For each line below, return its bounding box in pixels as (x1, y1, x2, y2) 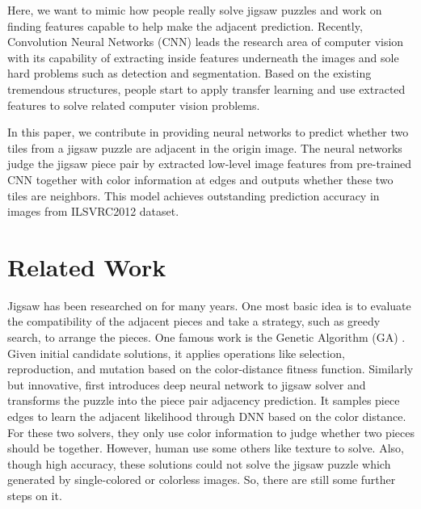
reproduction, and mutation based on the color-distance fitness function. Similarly (7, 360, 414, 377)
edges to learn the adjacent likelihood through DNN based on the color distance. (7, 408, 406, 424)
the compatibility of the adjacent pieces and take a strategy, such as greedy (7, 313, 381, 330)
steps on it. (7, 486, 62, 503)
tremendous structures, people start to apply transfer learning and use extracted (7, 80, 406, 97)
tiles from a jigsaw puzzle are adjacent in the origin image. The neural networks (7, 139, 402, 156)
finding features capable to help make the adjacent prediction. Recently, (7, 17, 363, 34)
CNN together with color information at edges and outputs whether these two (7, 170, 394, 187)
